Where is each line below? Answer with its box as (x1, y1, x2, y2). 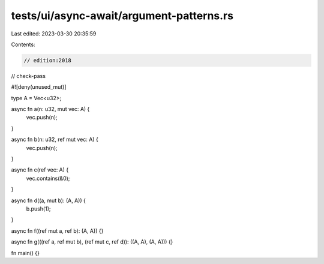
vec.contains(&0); (26, 175, 70, 182)
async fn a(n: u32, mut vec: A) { (11, 106, 90, 113)
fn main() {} (11, 249, 40, 256)
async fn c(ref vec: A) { (11, 166, 69, 173)
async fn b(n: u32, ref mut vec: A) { (11, 136, 98, 143)
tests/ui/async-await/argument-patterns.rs (11, 9, 234, 22)
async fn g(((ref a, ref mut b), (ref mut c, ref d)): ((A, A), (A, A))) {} (11, 238, 173, 245)
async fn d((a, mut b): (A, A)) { (11, 197, 86, 204)
